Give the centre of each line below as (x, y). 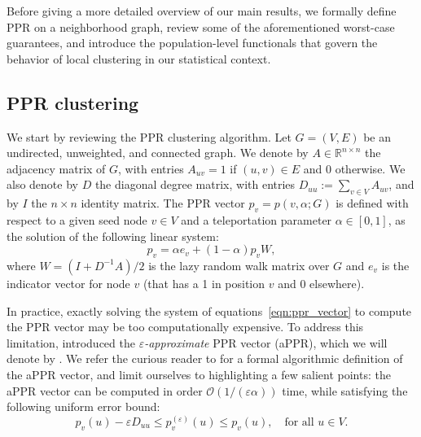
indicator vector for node (68, 283)
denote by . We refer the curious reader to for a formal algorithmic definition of (205, 358)
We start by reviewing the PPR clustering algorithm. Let (149, 136)
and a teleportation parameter (257, 219)
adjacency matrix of (56, 168)
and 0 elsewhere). (321, 283)
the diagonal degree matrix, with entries (195, 184)
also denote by (42, 184)
